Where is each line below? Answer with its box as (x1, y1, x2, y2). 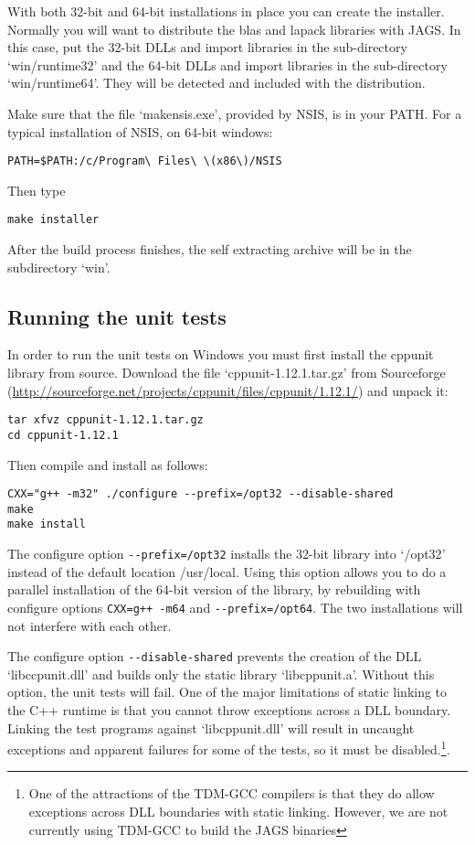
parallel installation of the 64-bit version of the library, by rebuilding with (7, 580, 421, 599)
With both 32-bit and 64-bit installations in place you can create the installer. (7, 2, 445, 20)
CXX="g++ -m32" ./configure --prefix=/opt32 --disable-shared (7, 487, 394, 501)
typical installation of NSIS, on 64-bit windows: (7, 122, 273, 141)
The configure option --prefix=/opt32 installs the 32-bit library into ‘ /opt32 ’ (7, 544, 446, 563)
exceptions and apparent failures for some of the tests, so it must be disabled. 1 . (7, 737, 450, 758)
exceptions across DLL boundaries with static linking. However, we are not (28, 802, 449, 821)
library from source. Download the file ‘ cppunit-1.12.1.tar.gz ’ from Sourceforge (7, 363, 446, 382)
